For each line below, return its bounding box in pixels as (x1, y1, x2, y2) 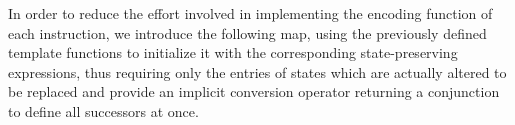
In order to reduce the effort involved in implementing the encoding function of (8, 3, 493, 23)
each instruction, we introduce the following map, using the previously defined (8, 22, 487, 43)
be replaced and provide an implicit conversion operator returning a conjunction (8, 81, 500, 102)
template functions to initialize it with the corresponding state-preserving (8, 42, 458, 63)
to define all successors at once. (8, 100, 199, 121)
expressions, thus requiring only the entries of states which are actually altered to (8, 61, 507, 82)
